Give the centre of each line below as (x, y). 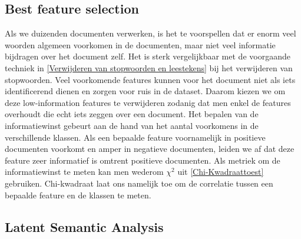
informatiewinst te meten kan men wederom (84, 172)
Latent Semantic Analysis (84, 226)
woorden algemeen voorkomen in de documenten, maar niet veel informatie (140, 44)
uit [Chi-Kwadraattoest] (221, 172)
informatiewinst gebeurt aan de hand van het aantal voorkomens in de (132, 125)
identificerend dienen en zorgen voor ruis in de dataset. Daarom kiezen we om (145, 91)
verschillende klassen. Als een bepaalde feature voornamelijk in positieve (135, 137)
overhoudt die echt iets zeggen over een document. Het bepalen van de (132, 114)
